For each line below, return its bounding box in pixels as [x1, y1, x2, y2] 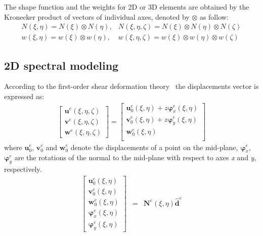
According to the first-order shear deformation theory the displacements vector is [4, 81, 259, 91]
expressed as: [4, 91, 45, 102]
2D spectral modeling [4, 57, 119, 73]
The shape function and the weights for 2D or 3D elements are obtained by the [4, 2, 249, 12]
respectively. [4, 164, 42, 174]
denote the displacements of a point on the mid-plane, [70, 141, 238, 152]
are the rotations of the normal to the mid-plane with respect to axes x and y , [14, 152, 256, 163]
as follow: [199, 11, 229, 22]
